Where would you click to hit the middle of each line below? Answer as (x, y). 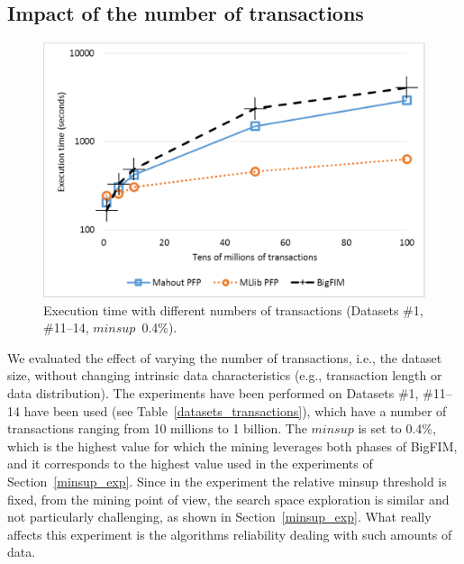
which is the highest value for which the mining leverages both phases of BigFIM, (232, 446)
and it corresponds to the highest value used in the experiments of (190, 464)
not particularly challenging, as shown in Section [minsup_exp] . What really (219, 517)
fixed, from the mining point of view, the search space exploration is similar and (228, 499)
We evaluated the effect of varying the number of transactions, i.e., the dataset (225, 357)
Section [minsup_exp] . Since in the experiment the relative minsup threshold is (227, 481)
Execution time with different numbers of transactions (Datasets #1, (233, 309)
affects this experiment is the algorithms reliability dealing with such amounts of (230, 534)
